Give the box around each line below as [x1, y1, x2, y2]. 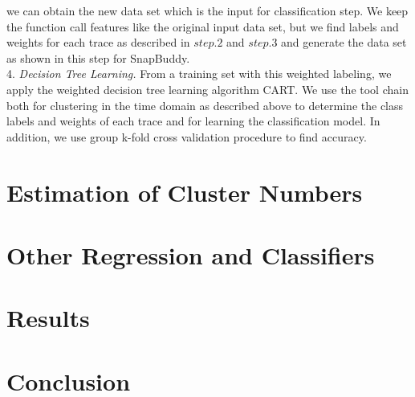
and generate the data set [281, 34, 407, 51]
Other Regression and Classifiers [6, 238, 375, 271]
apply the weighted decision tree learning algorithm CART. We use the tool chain [6, 80, 409, 97]
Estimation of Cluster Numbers [6, 175, 363, 208]
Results [6, 301, 90, 334]
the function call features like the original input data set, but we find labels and [6, 18, 399, 35]
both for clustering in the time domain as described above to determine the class [6, 96, 404, 113]
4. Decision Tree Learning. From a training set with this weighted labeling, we [6, 65, 392, 82]
